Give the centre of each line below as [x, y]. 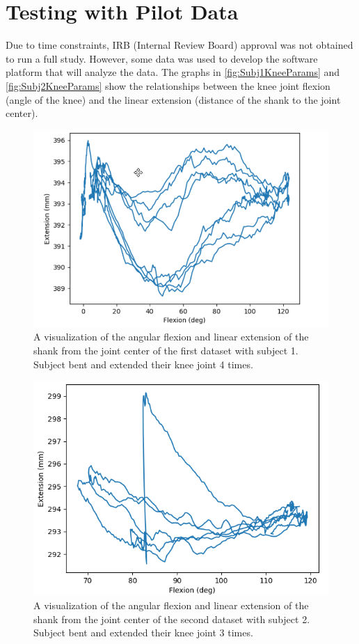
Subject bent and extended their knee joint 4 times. [143, 364]
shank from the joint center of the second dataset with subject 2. [172, 619]
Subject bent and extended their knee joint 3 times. [143, 633]
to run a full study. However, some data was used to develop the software [162, 58]
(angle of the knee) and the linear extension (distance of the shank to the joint [173, 99]
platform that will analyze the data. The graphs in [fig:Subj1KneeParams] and [173, 72]
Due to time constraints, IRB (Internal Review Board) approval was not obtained [179, 45]
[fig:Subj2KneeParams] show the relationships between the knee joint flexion [168, 85]
